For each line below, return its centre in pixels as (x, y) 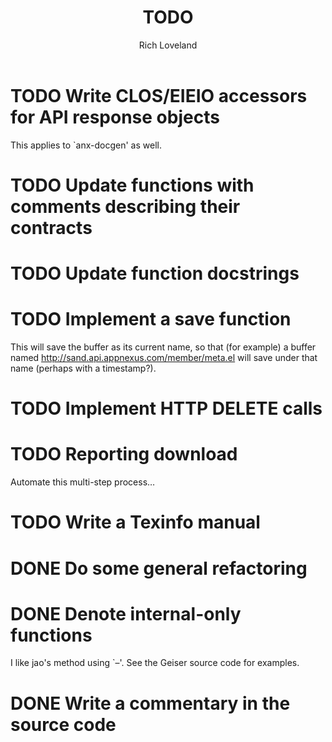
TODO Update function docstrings (155, 273)
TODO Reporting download (124, 454)
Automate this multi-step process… (83, 482)
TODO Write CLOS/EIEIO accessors (159, 95)
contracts (51, 227)
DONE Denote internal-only (126, 613)
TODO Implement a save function (151, 319)
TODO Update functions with (132, 185)
